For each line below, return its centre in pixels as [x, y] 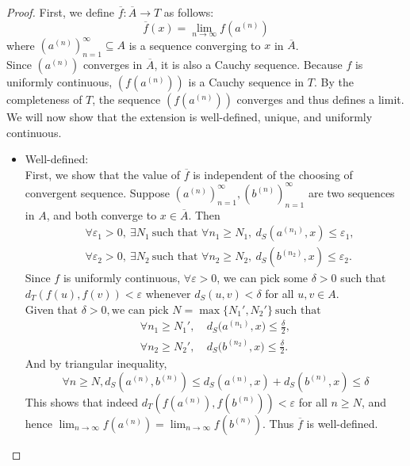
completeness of [44, 99]
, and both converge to [102, 214]
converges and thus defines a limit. [320, 99]
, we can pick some [262, 278]
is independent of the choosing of [273, 174]
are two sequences [351, 192]
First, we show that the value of [102, 174]
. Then [204, 214]
